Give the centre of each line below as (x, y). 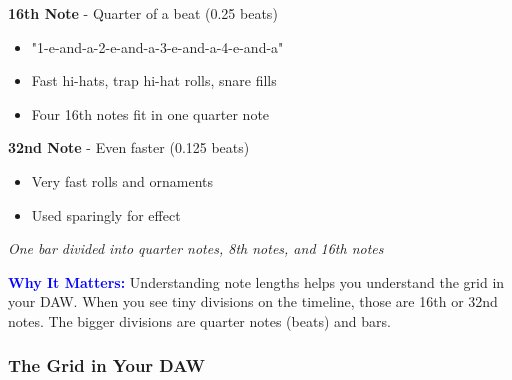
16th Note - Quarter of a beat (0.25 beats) (143, 13)
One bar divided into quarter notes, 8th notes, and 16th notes (196, 248)
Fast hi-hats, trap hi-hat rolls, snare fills (154, 80)
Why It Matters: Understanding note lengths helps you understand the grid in (256, 281)
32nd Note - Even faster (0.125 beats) (129, 147)
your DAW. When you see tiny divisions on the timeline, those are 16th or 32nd (253, 301)
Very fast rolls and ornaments (122, 180)
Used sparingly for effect (106, 214)
